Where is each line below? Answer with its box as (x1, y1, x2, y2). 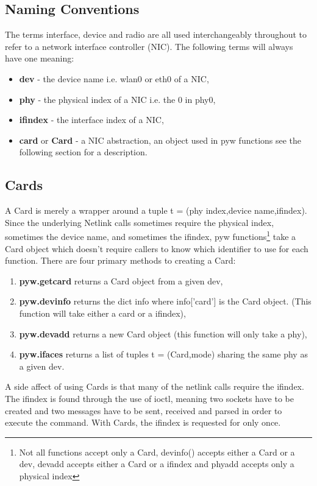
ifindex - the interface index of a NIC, (19, 113, 164, 126)
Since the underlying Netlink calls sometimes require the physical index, (5, 216, 274, 228)
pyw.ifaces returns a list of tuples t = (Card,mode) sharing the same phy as (19, 348, 308, 361)
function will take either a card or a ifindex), (19, 306, 186, 319)
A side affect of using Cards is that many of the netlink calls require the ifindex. (5, 380, 304, 393)
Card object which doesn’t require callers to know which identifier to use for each (5, 242, 308, 255)
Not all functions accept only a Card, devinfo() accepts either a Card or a (19, 445, 295, 458)
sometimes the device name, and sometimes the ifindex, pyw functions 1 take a (5, 228, 296, 242)
